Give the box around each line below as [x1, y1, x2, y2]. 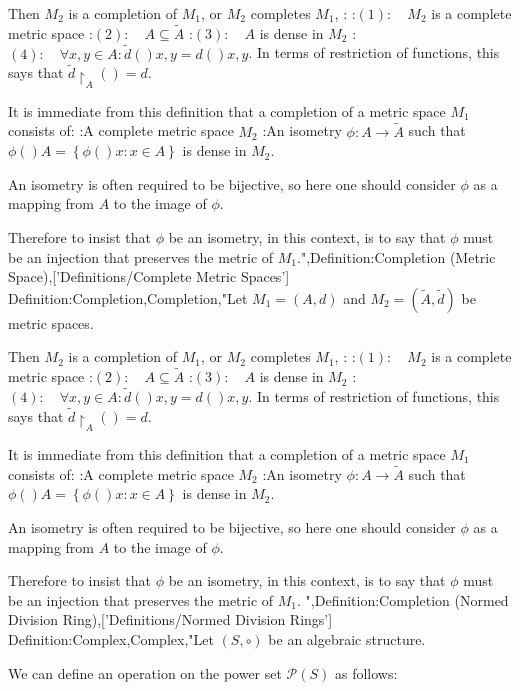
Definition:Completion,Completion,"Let [8, 287, 248, 308]
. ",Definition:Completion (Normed [297, 589, 509, 610]
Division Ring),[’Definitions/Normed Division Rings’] [8, 609, 333, 630]
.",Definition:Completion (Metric [297, 246, 496, 267]
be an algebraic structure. [268, 629, 426, 649]
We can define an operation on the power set [8, 662, 282, 683]
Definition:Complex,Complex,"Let [8, 629, 214, 649]
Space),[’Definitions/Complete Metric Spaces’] [8, 266, 290, 287]
